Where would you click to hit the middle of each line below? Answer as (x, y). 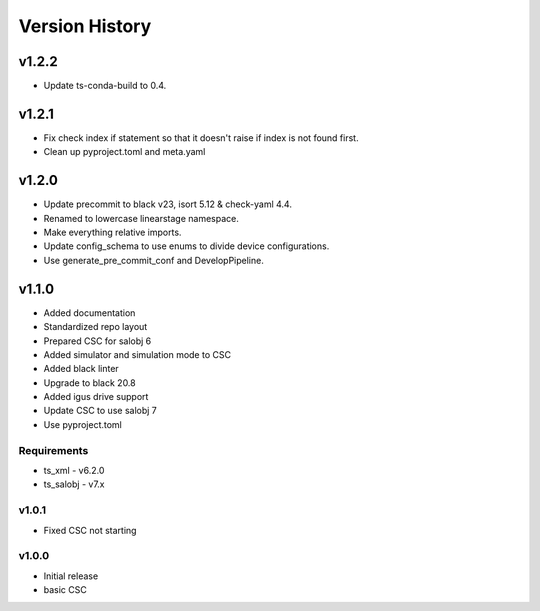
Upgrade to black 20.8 (89, 382)
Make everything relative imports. (112, 232)
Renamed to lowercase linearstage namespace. (141, 218)
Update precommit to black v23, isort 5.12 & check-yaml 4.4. (167, 204)
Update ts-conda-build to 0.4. (105, 86)
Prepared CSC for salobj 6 (97, 341)
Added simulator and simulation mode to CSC (137, 354)
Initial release (71, 576)
